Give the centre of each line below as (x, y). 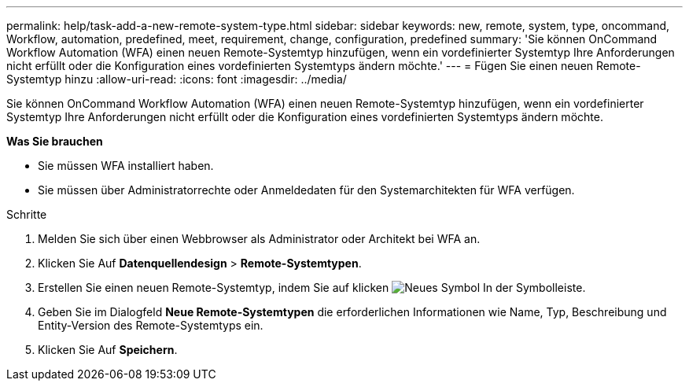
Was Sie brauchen (55, 141)
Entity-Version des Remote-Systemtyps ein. (151, 325)
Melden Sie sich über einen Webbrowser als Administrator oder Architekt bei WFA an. (259, 239)
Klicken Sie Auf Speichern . (108, 350)
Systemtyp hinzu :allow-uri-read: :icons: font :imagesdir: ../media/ (177, 79)
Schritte (27, 214)
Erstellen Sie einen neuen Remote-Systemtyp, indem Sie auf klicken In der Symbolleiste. (312, 287)
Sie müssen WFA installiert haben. (126, 166)
